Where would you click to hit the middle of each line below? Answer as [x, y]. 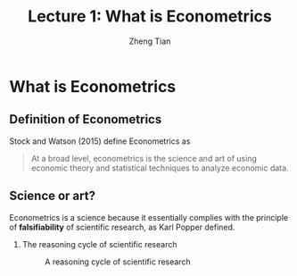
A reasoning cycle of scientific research [117, 262]
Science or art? [53, 196]
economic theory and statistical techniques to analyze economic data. [160, 168]
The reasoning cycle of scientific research [99, 244]
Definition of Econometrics [86, 119]
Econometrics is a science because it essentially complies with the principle [148, 217]
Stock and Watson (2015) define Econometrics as [100, 141]
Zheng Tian [150, 41]
